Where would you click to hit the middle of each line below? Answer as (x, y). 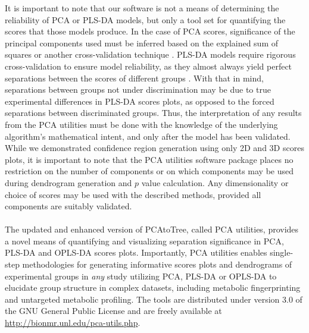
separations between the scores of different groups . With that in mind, (134, 78)
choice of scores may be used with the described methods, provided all (133, 194)
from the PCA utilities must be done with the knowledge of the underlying (141, 124)
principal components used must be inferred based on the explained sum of (142, 43)
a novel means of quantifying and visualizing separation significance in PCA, (144, 241)
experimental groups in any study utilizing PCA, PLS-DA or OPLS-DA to (141, 276)
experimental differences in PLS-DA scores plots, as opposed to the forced (140, 101)
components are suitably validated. (68, 206)
